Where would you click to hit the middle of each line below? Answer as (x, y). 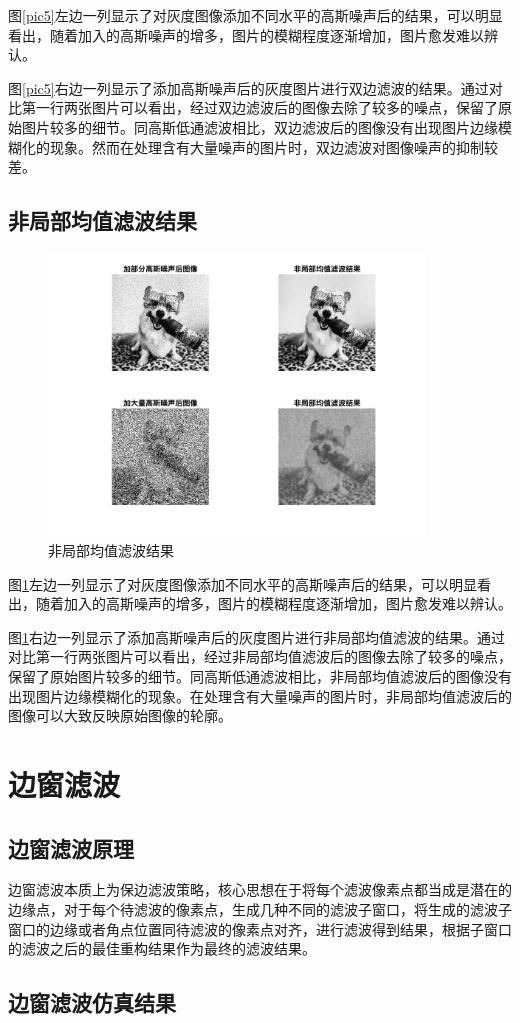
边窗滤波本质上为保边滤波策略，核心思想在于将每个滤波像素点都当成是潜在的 (260, 889)
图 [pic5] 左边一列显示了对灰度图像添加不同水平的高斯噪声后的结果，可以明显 (255, 15)
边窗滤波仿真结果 (92, 1002)
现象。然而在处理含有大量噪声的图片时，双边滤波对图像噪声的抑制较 (273, 146)
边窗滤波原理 (71, 847)
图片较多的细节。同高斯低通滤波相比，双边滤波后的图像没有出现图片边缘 (259, 126)
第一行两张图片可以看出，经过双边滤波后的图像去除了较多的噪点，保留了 (259, 107)
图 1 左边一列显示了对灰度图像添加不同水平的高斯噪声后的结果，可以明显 (242, 583)
